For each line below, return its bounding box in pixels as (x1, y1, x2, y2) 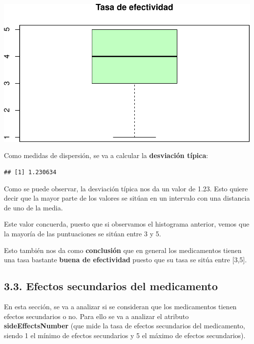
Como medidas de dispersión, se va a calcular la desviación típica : (4, 150, 208, 161)
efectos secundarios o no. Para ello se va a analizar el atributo (4, 311, 189, 321)
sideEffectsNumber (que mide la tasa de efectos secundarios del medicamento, (4, 321, 245, 331)
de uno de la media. (4, 202, 63, 212)
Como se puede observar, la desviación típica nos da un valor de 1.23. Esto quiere (4, 183, 248, 193)
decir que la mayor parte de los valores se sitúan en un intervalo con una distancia (4, 193, 250, 203)
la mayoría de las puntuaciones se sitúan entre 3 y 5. (4, 228, 161, 238)
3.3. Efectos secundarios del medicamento (4, 278, 218, 294)
